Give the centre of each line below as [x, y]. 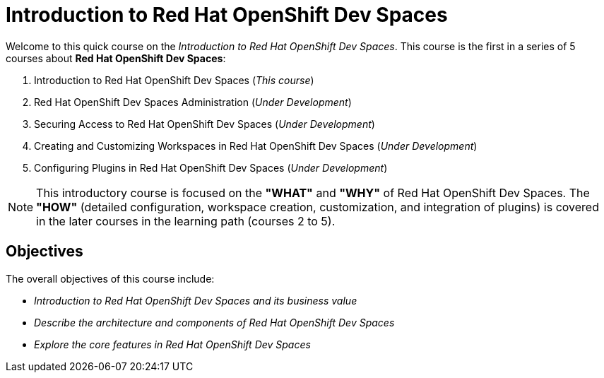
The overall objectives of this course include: [110, 278]
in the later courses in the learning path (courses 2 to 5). [186, 221]
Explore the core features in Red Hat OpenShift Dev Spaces [172, 344]
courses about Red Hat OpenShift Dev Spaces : [116, 58]
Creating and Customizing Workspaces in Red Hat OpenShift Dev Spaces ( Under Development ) [256, 146]
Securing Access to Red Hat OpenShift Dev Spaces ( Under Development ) [205, 124]
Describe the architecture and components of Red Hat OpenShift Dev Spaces [214, 322]
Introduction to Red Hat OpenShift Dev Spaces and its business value [196, 300]
